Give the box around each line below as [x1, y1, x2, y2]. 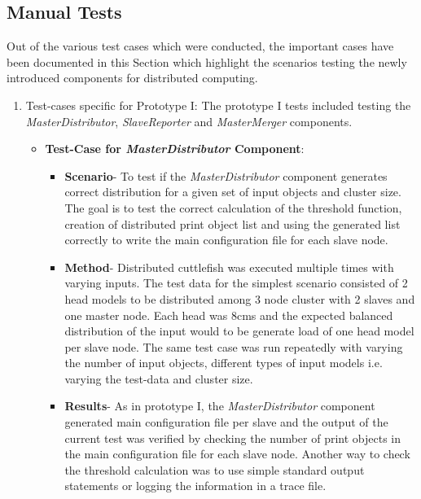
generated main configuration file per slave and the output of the [64, 414, 388, 431]
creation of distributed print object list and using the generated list [64, 215, 401, 232]
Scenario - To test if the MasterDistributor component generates [64, 167, 388, 184]
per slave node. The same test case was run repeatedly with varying [64, 338, 403, 355]
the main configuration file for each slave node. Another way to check [64, 445, 410, 462]
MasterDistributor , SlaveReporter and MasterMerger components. [25, 112, 353, 129]
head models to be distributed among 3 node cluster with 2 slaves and [64, 290, 415, 307]
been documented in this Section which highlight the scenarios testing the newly [7, 53, 407, 70]
